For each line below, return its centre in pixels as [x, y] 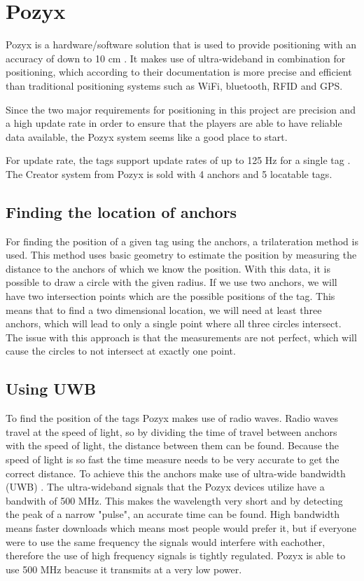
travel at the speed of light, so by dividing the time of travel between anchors [171, 431]
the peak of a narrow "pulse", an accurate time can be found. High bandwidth [173, 514]
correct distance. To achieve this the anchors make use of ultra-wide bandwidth [176, 473]
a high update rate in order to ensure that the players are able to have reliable [174, 123]
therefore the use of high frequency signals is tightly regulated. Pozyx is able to [176, 555]
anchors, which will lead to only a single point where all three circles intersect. [174, 323]
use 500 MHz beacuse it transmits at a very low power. [124, 569]
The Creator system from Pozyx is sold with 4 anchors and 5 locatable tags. [169, 173]
